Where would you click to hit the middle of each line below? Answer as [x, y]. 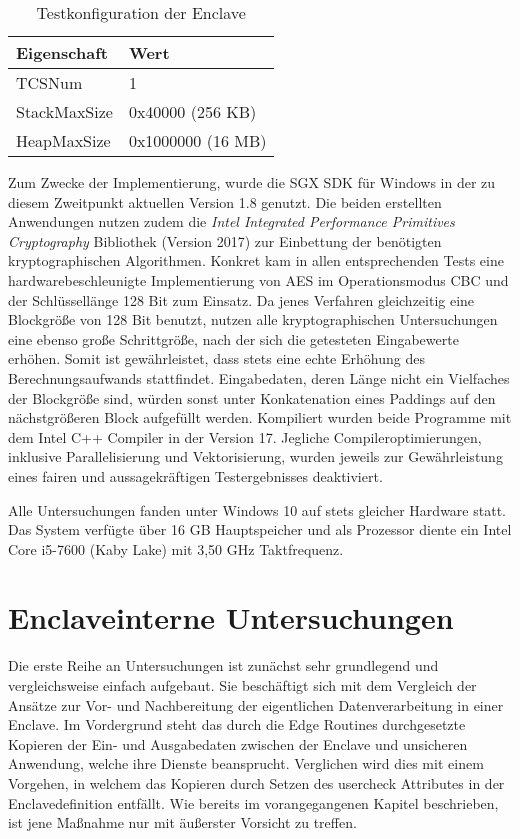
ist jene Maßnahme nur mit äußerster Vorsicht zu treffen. [182, 822]
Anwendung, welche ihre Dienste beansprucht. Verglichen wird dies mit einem [246, 763]
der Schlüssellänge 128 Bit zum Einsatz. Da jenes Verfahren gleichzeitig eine [241, 299]
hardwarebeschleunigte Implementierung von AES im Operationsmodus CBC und [258, 279]
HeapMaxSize [63, 140]
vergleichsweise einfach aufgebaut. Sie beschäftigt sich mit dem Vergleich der [242, 685]
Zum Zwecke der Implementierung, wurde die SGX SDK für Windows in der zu [252, 182]
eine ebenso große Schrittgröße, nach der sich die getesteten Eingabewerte [233, 338]
